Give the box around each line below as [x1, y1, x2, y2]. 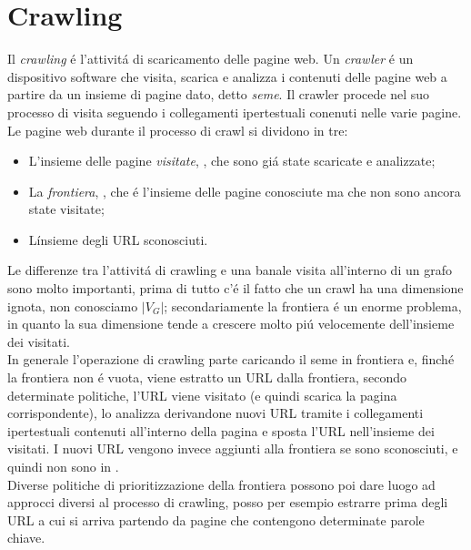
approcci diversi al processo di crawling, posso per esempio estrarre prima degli [7, 493, 448, 512]
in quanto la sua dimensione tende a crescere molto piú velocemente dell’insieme [7, 314, 455, 333]
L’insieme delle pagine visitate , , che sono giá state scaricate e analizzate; [28, 151, 436, 170]
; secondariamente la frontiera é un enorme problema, [164, 296, 462, 315]
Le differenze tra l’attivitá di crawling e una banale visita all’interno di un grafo [7, 260, 452, 280]
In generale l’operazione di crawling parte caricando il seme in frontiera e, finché [7, 350, 455, 369]
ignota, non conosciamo [7, 296, 138, 315]
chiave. [7, 528, 45, 547]
